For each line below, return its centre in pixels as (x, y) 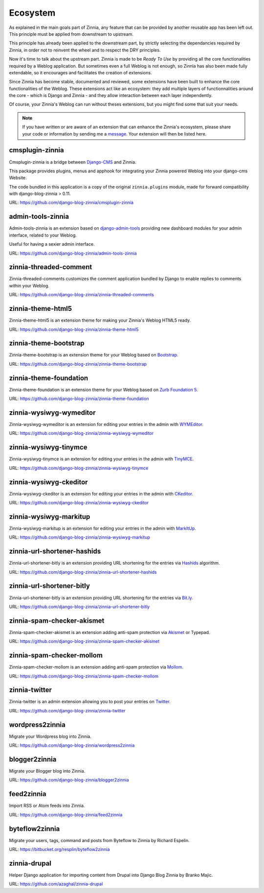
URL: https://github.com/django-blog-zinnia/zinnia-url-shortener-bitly (79, 607)
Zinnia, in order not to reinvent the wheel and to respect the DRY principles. (85, 50)
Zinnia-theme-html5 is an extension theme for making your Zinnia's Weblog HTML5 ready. (100, 320)
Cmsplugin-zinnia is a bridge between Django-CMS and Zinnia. (73, 162)
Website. (18, 178)
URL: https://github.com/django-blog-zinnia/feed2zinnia (66, 815)
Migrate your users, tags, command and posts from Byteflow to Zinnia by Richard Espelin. (99, 840)
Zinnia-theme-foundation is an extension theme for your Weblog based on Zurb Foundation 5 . (103, 390)
